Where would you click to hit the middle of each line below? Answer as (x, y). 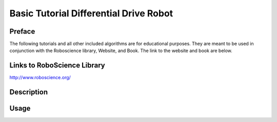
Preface (22, 31)
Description (29, 92)
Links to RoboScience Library (57, 66)
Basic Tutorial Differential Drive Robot (91, 13)
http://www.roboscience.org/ (40, 78)
